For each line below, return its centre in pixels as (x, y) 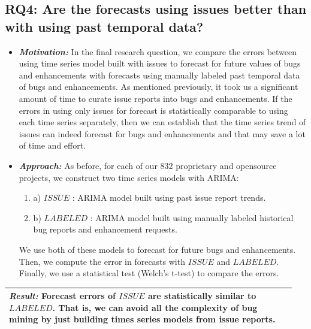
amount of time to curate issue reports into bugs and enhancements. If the (155, 98)
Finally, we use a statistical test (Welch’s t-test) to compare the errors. (149, 273)
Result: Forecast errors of (62, 296)
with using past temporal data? (104, 26)
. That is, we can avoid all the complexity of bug (155, 307)
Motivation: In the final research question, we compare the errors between (158, 51)
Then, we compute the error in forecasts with (102, 261)
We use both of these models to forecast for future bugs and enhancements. (157, 249)
